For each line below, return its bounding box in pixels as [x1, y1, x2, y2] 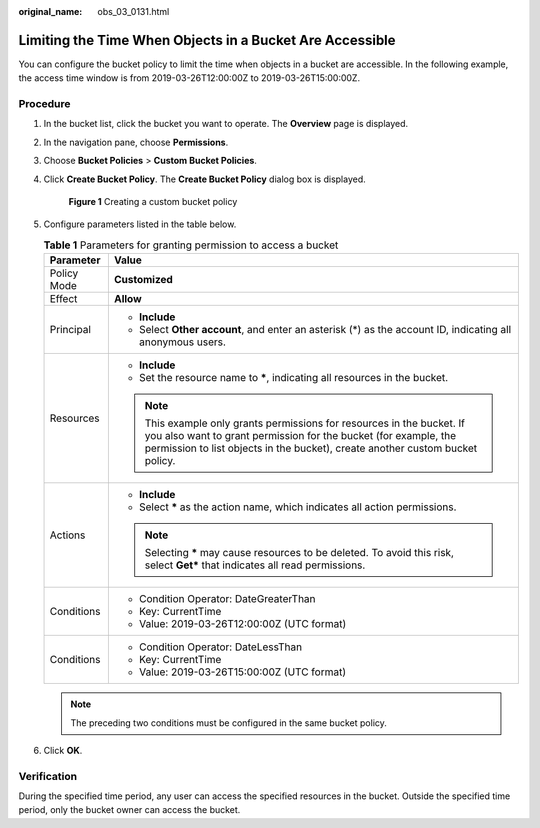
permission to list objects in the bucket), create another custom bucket [144, 441, 478, 455]
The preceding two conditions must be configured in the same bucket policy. [70, 716, 387, 729]
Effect [49, 292, 78, 306]
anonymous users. [138, 335, 227, 349]
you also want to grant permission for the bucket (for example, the [144, 429, 457, 443]
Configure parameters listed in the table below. [43, 218, 237, 230]
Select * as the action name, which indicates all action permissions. [138, 500, 457, 514]
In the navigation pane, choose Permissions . [43, 136, 229, 148]
